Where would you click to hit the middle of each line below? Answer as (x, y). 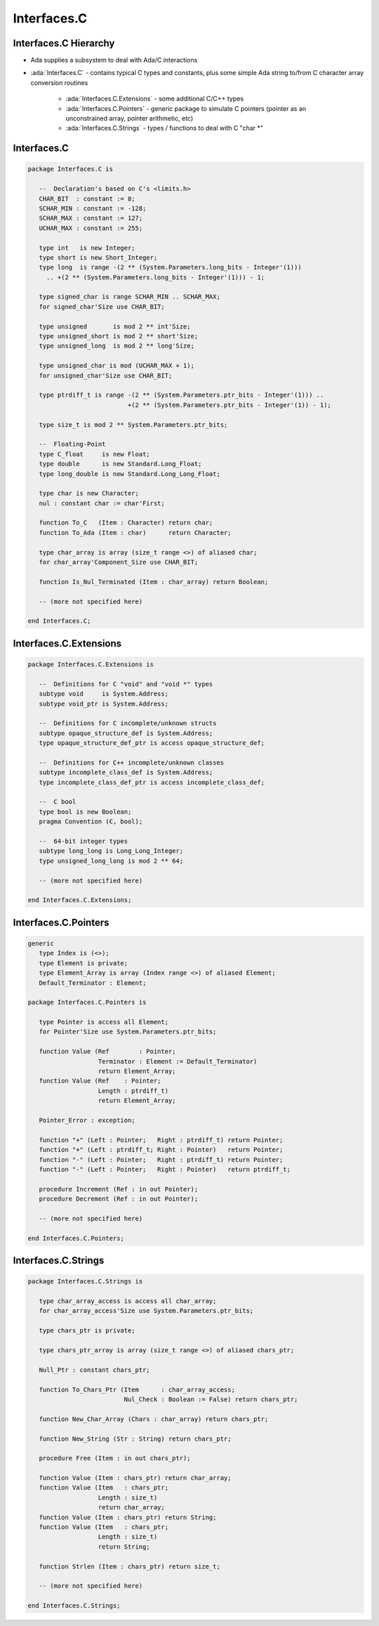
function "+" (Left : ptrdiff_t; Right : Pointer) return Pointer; (161, 1150)
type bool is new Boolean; (85, 812)
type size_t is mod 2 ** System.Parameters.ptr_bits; (133, 424)
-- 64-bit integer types (84, 841)
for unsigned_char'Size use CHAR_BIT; (106, 375)
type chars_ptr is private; (87, 1331)
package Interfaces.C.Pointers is (87, 1003)
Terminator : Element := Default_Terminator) (178, 1061)
